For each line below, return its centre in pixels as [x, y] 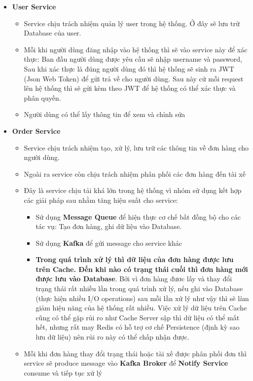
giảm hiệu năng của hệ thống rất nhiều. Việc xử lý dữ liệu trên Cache [141, 308]
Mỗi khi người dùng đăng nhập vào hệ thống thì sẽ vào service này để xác [136, 49]
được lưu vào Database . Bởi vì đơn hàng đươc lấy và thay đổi [134, 279]
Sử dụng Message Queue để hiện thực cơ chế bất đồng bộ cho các [138, 216]
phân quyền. [42, 97]
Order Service [36, 131]
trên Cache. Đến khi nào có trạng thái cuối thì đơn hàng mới [142, 269]
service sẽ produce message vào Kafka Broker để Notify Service [126, 363]
